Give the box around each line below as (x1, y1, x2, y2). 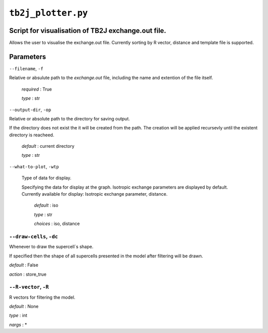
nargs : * (9, 322, 27, 328)
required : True (21, 86, 52, 92)
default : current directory (21, 143, 74, 149)
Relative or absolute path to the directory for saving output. (9, 115, 130, 121)
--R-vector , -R (9, 284, 49, 291)
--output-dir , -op (9, 107, 52, 112)
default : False (9, 262, 39, 268)
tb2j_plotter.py (9, 7, 88, 18)
